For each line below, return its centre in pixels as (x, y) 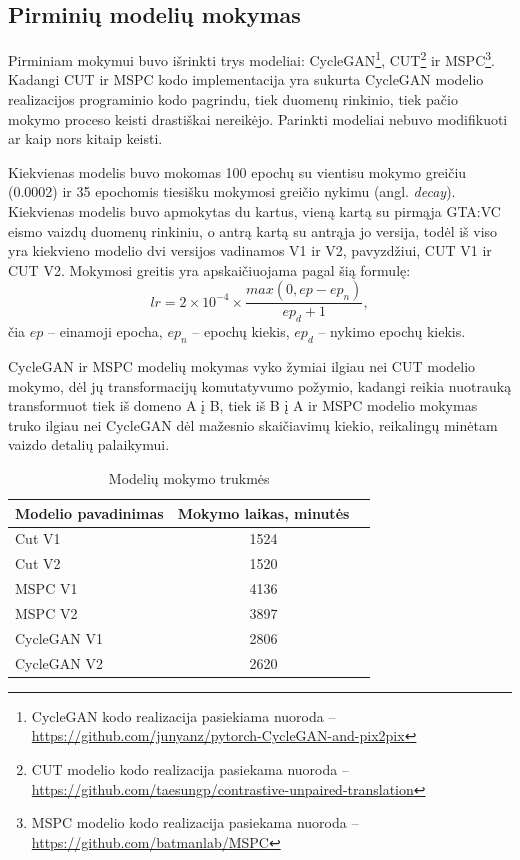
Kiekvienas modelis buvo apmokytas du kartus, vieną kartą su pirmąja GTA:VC (254, 211)
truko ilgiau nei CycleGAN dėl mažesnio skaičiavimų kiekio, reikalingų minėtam (253, 424)
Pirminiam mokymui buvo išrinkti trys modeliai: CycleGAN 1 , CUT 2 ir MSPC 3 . (252, 58)
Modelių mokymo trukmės (189, 477)
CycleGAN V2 (59, 662)
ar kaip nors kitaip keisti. (85, 138)
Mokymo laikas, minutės (263, 512)
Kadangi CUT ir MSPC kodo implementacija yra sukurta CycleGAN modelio (246, 79)
